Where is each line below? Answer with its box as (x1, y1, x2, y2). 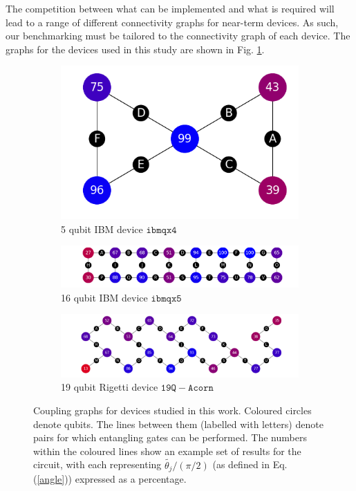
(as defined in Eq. (212, 457, 288, 472)
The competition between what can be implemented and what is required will (6, 1, 335, 15)
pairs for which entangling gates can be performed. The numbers (33, 430, 307, 445)
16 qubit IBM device (61, 290, 148, 304)
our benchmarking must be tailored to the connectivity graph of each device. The (6, 28, 350, 43)
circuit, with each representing (33, 457, 162, 472)
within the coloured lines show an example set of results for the (33, 443, 301, 458)
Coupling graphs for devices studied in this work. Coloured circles (33, 403, 312, 417)
